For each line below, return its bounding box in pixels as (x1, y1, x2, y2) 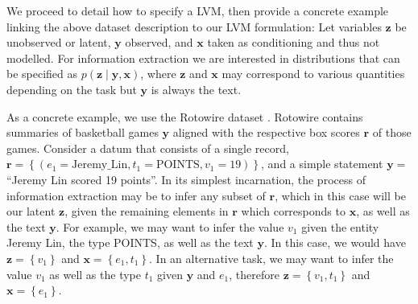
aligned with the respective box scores (172, 124, 360, 141)
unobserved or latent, (6, 34, 111, 51)
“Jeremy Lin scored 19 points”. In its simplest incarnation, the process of (6, 170, 366, 187)
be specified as (6, 65, 78, 82)
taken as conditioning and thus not (207, 34, 380, 51)
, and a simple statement (261, 155, 383, 172)
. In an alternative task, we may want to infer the (149, 249, 394, 266)
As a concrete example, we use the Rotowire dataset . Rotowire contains (6, 108, 363, 125)
